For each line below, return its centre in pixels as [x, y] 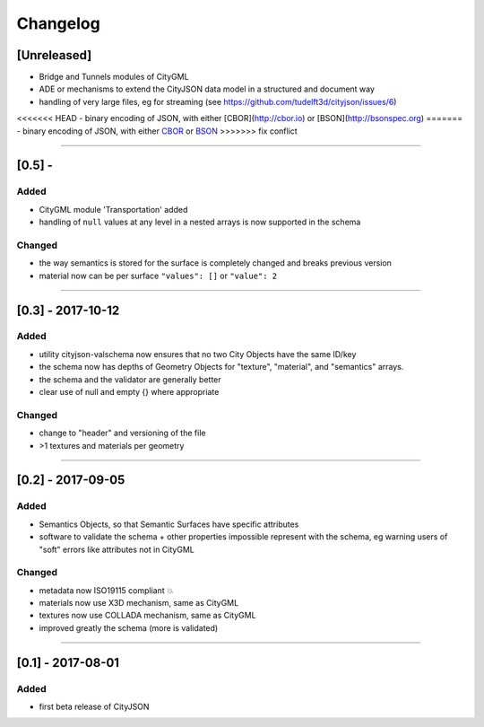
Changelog [58, 23]
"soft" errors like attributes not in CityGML [117, 549]
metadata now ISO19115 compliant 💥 [106, 590]
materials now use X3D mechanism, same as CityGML [139, 603]
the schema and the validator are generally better [130, 379]
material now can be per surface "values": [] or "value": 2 [158, 276]
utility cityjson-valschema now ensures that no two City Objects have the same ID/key [198, 354]
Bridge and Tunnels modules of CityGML [114, 77]
